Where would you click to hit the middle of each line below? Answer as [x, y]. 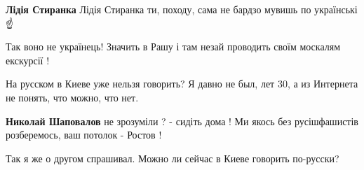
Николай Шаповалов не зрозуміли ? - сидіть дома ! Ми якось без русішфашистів [182, 121]
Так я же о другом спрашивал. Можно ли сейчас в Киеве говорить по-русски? [173, 158]
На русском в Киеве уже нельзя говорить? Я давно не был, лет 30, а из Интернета [182, 84]
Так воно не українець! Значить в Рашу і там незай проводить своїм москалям [173, 47]
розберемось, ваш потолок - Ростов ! [84, 135]
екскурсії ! [28, 60]
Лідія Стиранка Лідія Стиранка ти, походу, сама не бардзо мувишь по [159, 9]
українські [336, 9]
